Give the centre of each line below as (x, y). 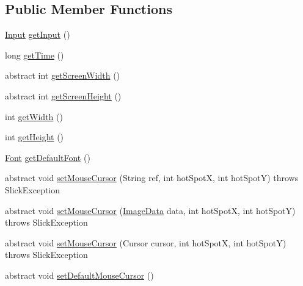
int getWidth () (34, 116)
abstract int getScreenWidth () (63, 75)
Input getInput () (38, 34)
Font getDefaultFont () (48, 157)
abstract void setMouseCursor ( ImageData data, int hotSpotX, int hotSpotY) (150, 210)
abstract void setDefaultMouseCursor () (79, 275)
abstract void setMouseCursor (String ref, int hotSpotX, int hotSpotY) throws (152, 178)
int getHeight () (35, 137)
